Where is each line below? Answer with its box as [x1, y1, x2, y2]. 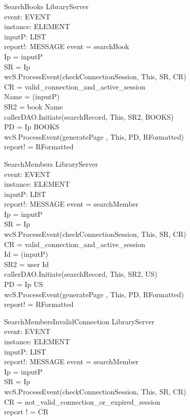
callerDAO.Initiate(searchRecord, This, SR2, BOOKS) [4, 111, 174, 122]
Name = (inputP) [4, 91, 60, 102]
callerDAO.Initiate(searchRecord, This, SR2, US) [4, 269, 157, 279]
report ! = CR [4, 406, 48, 417]
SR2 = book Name [4, 101, 63, 112]
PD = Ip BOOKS [4, 121, 60, 132]
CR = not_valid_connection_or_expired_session [4, 396, 160, 407]
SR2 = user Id [4, 258, 49, 269]
